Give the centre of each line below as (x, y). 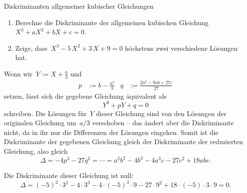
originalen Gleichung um (40, 123)
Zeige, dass (31, 48)
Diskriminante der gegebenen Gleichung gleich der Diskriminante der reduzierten (123, 141)
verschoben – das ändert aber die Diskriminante (163, 123)
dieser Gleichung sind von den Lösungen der (161, 113)
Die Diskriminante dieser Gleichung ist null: (69, 175)
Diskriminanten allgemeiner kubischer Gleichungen (79, 6)
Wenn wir (18, 73)
